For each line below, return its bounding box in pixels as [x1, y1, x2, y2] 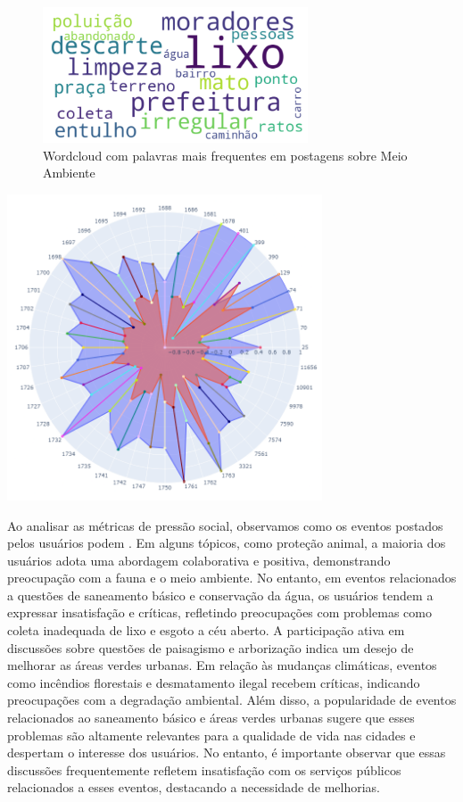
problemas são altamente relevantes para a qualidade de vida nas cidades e [7, 725, 416, 744]
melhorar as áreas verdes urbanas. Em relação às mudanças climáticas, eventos [7, 656, 437, 674]
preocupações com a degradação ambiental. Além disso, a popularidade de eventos [7, 690, 457, 709]
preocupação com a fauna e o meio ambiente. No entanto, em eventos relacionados [7, 568, 457, 587]
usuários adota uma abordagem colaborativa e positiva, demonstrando [7, 550, 391, 569]
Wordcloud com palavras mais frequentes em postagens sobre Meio [43, 145, 408, 164]
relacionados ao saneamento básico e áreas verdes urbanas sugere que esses [7, 708, 415, 727]
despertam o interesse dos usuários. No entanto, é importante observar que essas [7, 743, 446, 762]
